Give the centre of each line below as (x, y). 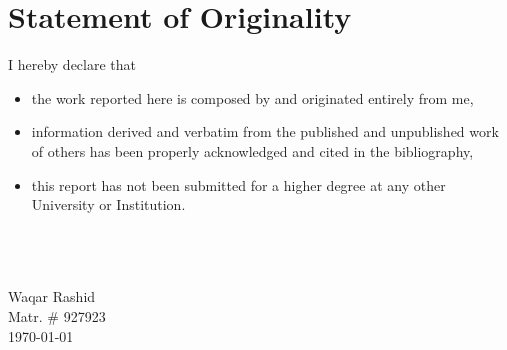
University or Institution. (108, 204)
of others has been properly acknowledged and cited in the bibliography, (252, 150)
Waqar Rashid (52, 296)
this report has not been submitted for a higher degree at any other (238, 184)
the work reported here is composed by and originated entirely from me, (252, 97)
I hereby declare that (72, 64)
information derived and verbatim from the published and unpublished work (265, 131)
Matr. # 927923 (57, 316)
